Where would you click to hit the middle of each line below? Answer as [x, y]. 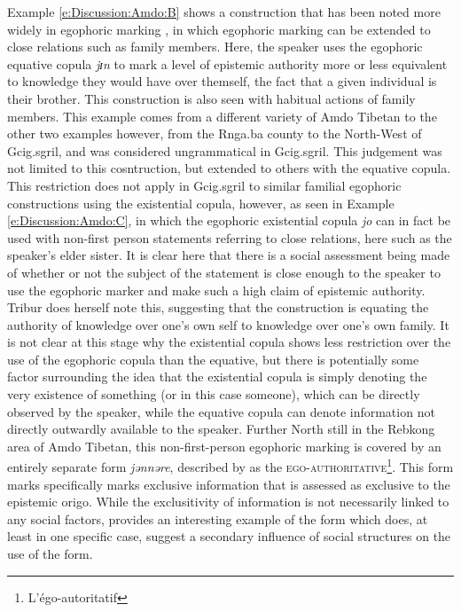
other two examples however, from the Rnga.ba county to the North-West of [215, 133]
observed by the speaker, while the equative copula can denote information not [221, 411]
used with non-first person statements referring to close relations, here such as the [230, 237]
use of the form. [50, 554]
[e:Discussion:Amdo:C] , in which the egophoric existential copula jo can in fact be [229, 220]
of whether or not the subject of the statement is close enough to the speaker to [224, 272]
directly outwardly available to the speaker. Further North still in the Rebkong [221, 429]
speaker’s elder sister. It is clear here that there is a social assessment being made [229, 255]
